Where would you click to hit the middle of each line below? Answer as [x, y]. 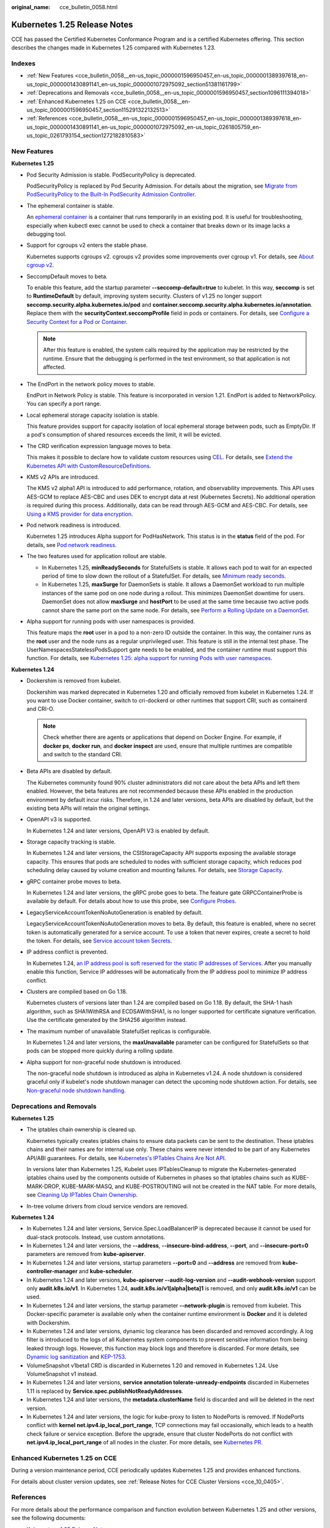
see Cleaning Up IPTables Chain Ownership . [82, 1195]
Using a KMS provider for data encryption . [80, 514]
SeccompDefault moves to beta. [67, 276]
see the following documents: [49, 1518]
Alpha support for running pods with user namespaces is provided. [111, 621]
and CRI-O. [41, 709]
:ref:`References [47, 119]
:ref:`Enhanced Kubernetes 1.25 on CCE [76, 101]
